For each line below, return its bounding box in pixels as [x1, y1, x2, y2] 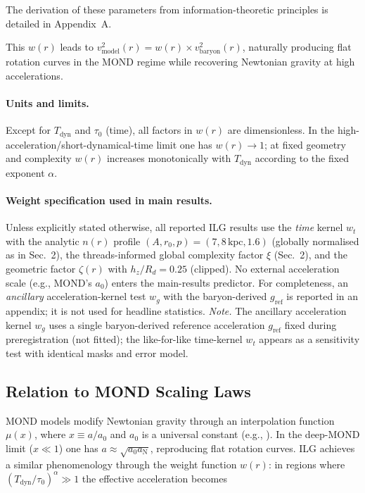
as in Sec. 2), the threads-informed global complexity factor [6, 247, 264, 262]
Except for [6, 123, 51, 137]
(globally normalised [271, 233, 359, 248]
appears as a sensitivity [259, 332, 360, 347]
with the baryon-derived [163, 289, 267, 304]
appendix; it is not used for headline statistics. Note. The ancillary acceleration [6, 303, 347, 318]
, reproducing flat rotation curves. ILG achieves [150, 440, 355, 455]
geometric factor [6, 261, 76, 275]
